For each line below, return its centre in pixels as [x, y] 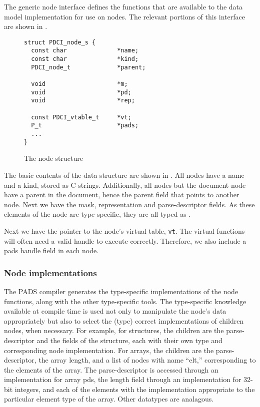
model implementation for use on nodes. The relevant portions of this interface [124, 16]
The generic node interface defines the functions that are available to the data [123, 6]
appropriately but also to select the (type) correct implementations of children [124, 320]
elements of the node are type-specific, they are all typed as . [97, 214]
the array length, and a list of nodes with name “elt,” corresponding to [147, 360]
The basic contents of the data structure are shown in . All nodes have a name [124, 175]
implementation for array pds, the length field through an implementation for [123, 379]
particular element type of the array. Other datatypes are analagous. [109, 399]
